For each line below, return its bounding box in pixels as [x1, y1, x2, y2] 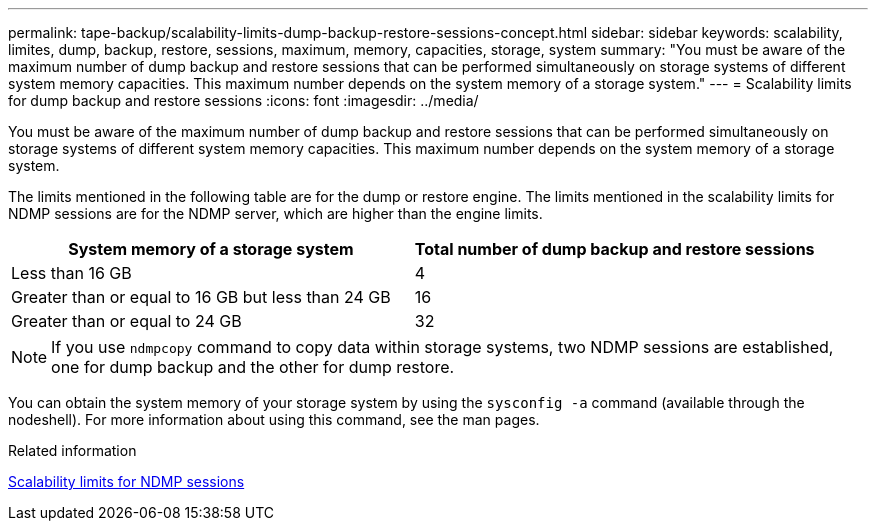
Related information [8, 442, 137, 459]
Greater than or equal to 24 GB [11, 311, 242, 331]
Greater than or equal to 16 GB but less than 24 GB [11, 287, 391, 307]
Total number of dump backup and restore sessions [414, 239, 815, 259]
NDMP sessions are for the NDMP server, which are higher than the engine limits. [8, 205, 543, 222]
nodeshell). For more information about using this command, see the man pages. [8, 411, 540, 428]
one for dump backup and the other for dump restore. [51, 357, 455, 377]
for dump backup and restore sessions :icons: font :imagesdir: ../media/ [8, 92, 479, 109]
